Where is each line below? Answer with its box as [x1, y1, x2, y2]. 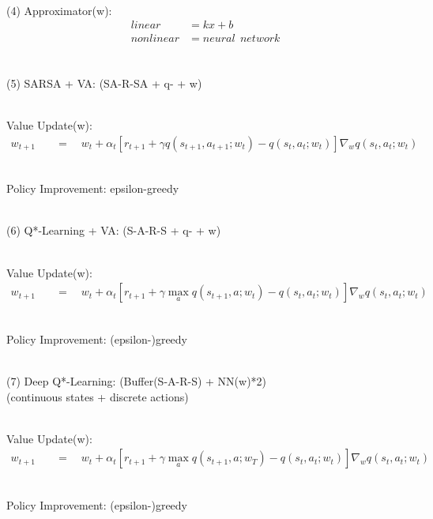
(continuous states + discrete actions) [6, 388, 189, 404]
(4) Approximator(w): [6, 2, 112, 18]
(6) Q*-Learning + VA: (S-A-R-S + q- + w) [6, 222, 221, 239]
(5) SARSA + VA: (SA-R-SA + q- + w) [6, 74, 202, 91]
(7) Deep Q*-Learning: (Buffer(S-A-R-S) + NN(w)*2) [6, 373, 267, 389]
